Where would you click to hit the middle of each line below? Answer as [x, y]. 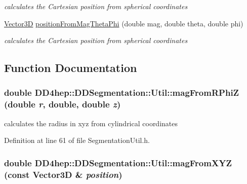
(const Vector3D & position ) [63, 174]
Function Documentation [71, 68]
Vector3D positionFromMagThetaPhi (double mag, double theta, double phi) [124, 23]
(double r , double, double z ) [63, 104]
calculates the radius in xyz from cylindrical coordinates [91, 123]
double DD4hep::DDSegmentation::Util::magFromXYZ [118, 162]
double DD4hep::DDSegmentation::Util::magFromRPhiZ [122, 93]
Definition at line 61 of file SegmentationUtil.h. [77, 140]
